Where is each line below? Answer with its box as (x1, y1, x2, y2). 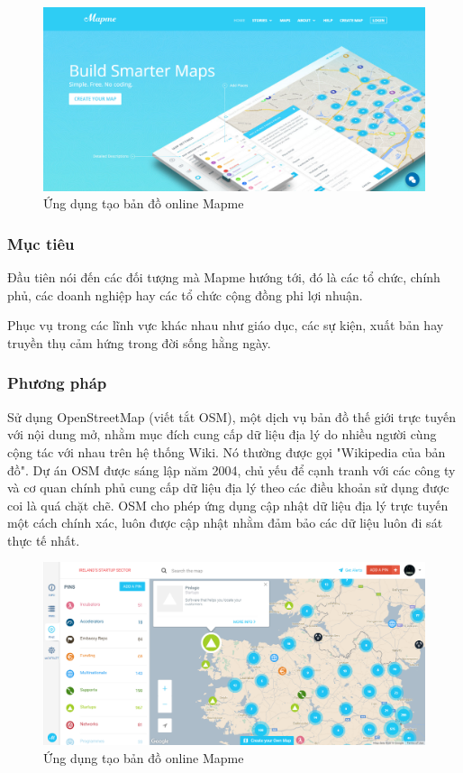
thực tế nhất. (7, 530, 80, 549)
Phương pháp (7, 372, 107, 394)
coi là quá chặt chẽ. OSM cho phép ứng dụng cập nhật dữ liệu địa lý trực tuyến (7, 495, 449, 514)
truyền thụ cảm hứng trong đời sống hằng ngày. (7, 333, 271, 352)
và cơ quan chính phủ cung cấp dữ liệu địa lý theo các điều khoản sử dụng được (7, 478, 449, 497)
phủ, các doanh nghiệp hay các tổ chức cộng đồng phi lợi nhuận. (7, 285, 363, 304)
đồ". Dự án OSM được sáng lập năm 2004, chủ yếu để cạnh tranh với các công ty (7, 460, 456, 479)
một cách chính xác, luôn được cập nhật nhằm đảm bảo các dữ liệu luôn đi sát (7, 513, 443, 532)
